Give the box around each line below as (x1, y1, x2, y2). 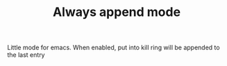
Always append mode (52, 4, 181, 20)
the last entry (7, 51, 45, 59)
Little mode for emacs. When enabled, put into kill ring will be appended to (7, 43, 220, 52)
